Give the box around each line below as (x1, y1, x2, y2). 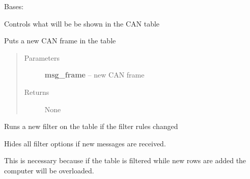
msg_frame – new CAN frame (44, 69, 145, 80)
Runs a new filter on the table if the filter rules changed (4, 121, 178, 132)
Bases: (4, 1, 24, 11)
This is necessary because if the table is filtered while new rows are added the (4, 155, 246, 166)
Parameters (24, 52, 60, 63)
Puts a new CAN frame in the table (4, 35, 116, 46)
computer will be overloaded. (4, 165, 94, 175)
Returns (24, 86, 49, 97)
